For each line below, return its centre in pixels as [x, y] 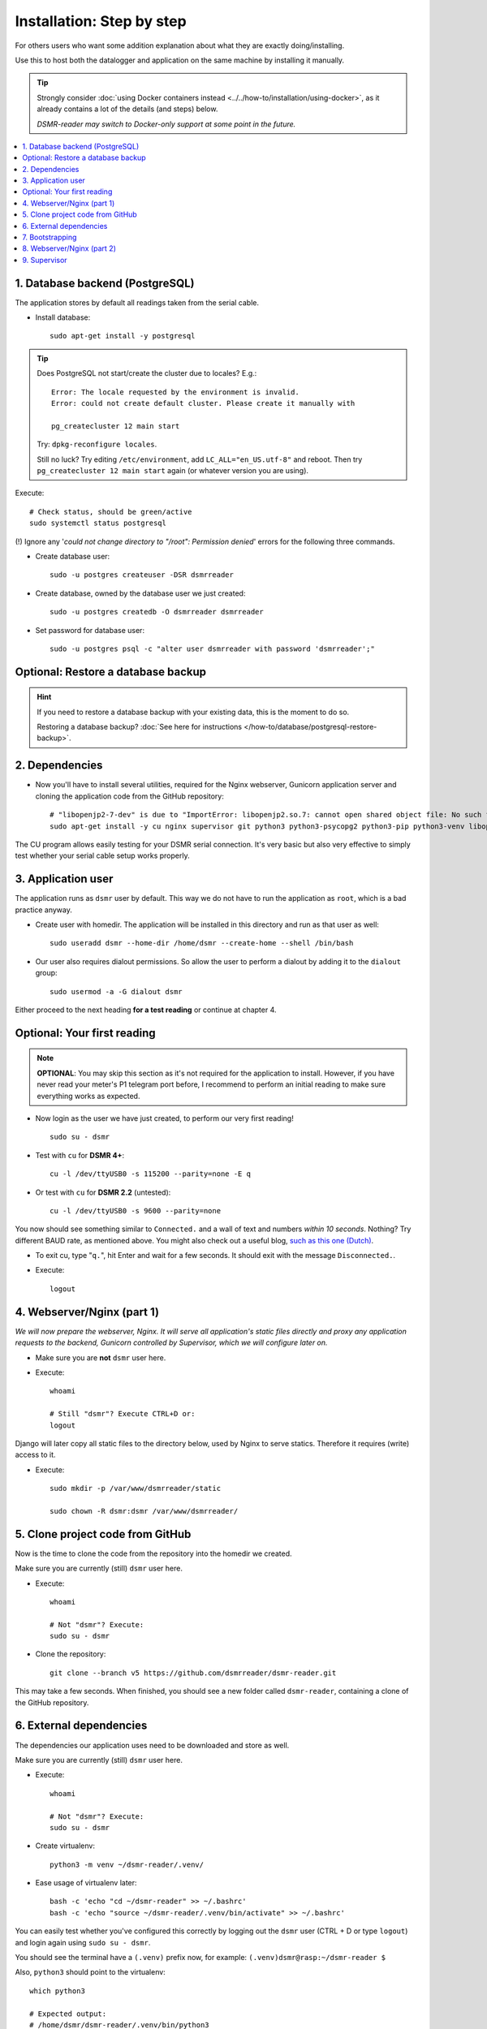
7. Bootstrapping [50, 237]
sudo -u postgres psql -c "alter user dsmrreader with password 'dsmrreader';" [212, 648]
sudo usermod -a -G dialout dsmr [116, 991]
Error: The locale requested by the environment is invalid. [175, 392]
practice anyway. [43, 910]
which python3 [57, 1991]
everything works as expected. [88, 1096]
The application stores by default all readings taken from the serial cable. [137, 302]
